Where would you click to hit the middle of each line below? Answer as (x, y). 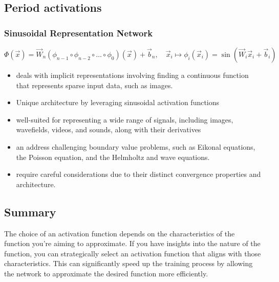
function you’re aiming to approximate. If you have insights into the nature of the (132, 243)
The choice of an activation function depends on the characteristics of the (120, 233)
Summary (30, 211)
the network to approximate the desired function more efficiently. (106, 273)
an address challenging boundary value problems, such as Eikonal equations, (136, 146)
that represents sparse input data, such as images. (94, 85)
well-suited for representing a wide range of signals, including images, (125, 119)
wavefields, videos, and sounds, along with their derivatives (109, 129)
